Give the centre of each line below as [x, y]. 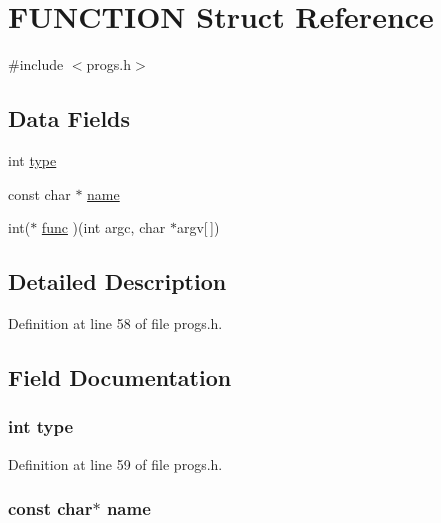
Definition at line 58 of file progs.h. [115, 322]
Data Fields [69, 118]
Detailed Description [117, 281]
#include [36, 64]
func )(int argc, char [103, 227]
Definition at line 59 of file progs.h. [115, 463]
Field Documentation [120, 376]
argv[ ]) [198, 227]
